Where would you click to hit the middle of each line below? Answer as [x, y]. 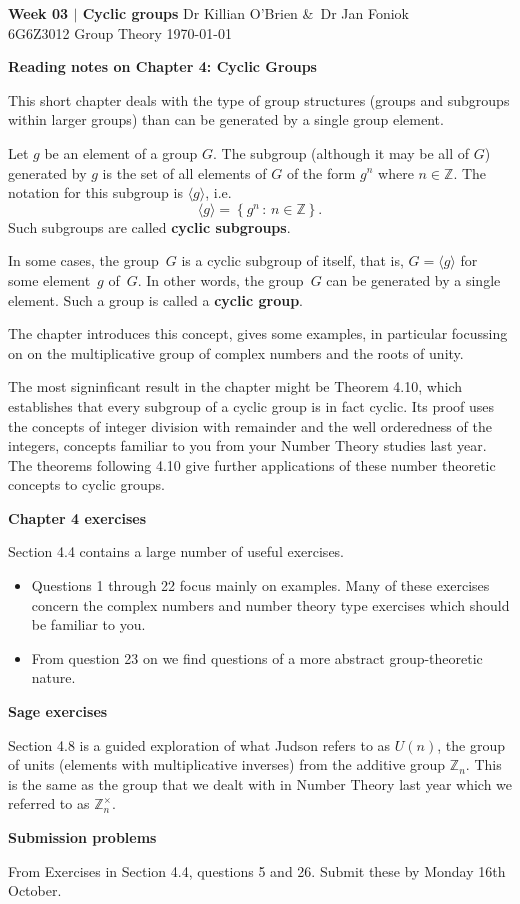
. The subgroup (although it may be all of [341, 152]
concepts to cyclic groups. [86, 484]
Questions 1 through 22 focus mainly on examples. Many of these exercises [260, 585]
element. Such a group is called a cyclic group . [156, 299]
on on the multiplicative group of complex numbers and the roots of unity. [236, 352]
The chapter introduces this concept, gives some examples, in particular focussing [258, 333]
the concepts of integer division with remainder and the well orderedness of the [250, 425]
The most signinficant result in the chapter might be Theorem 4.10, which [235, 386]
